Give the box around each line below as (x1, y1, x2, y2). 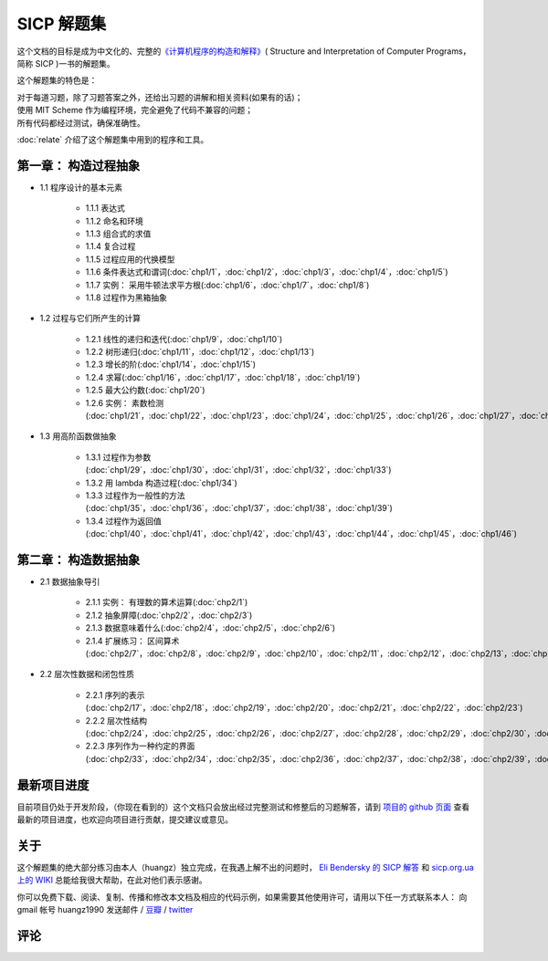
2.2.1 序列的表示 (85, 689, 145, 700)
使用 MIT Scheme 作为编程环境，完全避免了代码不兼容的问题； (16, 105, 254, 116)
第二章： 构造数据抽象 (16, 552, 141, 568)
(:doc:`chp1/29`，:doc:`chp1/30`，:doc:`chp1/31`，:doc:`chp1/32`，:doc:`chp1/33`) (85, 465, 392, 475)
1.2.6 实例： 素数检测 (85, 397, 164, 408)
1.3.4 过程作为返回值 (85, 516, 162, 527)
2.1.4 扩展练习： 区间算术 (85, 635, 180, 646)
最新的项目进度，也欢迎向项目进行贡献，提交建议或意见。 (16, 814, 233, 825)
